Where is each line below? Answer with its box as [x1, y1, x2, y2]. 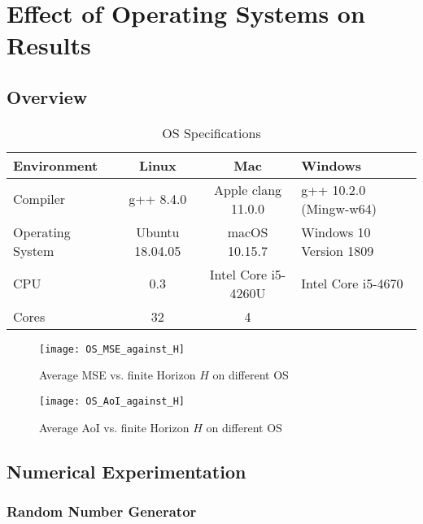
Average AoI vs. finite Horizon [39, 418, 190, 435]
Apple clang [213, 180, 282, 199]
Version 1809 [301, 240, 374, 260]
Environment [13, 155, 98, 175]
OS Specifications [162, 123, 261, 142]
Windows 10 [301, 222, 371, 241]
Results [7, 28, 91, 62]
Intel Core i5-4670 [301, 274, 403, 293]
